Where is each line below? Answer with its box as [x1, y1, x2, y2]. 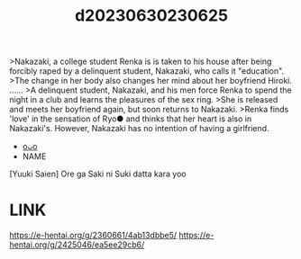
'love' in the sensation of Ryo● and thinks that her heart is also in [9, 113, 252, 124]
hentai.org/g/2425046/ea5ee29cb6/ [9, 239, 145, 250]
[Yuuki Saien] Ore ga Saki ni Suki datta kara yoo [9, 168, 187, 180]
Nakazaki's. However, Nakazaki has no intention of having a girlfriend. [9, 123, 269, 134]
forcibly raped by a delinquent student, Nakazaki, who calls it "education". [9, 66, 285, 76]
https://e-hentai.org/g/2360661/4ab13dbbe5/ [9, 230, 178, 241]
